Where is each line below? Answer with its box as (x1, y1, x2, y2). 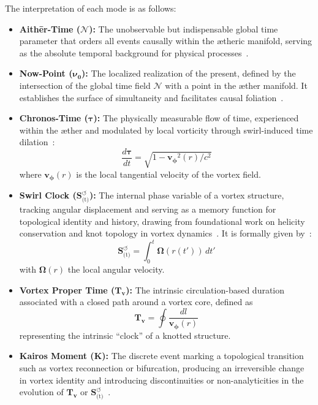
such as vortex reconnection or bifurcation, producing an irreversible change (19, 361, 305, 374)
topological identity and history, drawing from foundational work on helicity (19, 214, 305, 227)
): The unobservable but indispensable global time (89, 22, 278, 35)
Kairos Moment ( (19, 349, 94, 362)
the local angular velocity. (67, 263, 165, 276)
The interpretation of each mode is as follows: (5, 2, 176, 14)
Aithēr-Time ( (19, 22, 81, 35)
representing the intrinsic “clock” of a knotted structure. (19, 328, 231, 341)
